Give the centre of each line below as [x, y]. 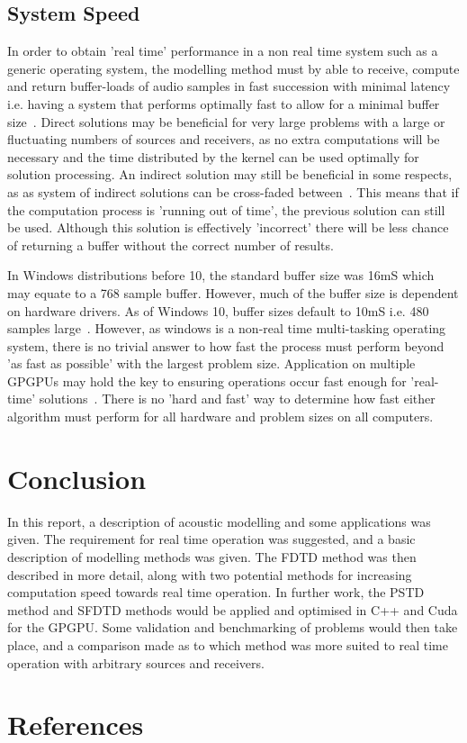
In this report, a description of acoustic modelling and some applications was [219, 521]
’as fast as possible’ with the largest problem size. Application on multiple [211, 363]
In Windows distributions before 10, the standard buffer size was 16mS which [221, 275]
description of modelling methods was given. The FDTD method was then [212, 556]
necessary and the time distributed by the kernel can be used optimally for [213, 156]
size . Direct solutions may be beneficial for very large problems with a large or [226, 121]
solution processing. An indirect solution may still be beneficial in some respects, [230, 174]
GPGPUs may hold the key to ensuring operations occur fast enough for [207, 381]
